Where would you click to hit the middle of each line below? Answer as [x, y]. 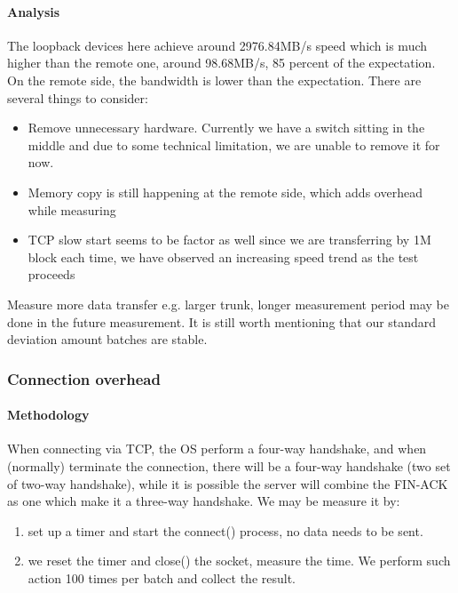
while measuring [72, 209]
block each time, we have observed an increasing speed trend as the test [223, 256]
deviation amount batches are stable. [107, 339]
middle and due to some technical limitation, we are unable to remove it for [234, 144]
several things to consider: [78, 97]
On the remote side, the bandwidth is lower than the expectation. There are [214, 80]
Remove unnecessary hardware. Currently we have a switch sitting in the [226, 128]
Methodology [48, 415]
